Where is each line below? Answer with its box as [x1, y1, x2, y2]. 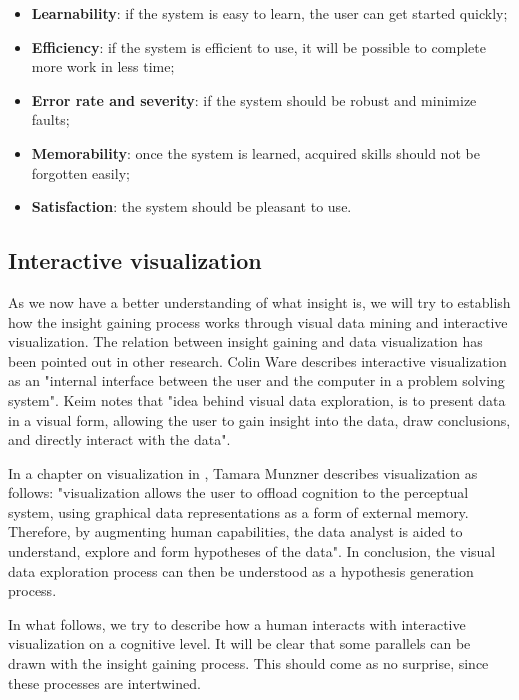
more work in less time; [31, 56, 175, 77]
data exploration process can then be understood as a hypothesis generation [8, 560, 474, 581]
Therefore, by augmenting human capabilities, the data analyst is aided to [8, 521, 463, 542]
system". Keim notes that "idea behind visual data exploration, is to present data [8, 389, 506, 410]
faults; [31, 109, 70, 130]
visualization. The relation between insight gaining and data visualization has [8, 331, 483, 352]
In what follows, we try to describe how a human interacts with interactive [8, 613, 466, 634]
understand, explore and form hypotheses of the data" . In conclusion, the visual [8, 541, 496, 562]
